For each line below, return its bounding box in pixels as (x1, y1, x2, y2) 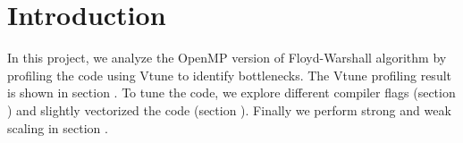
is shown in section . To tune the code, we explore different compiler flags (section (7, 83, 456, 102)
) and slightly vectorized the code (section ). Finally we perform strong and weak (7, 100, 451, 119)
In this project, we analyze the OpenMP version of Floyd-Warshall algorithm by (7, 48, 447, 67)
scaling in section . (7, 118, 108, 137)
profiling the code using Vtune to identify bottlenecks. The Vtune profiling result (7, 65, 452, 84)
